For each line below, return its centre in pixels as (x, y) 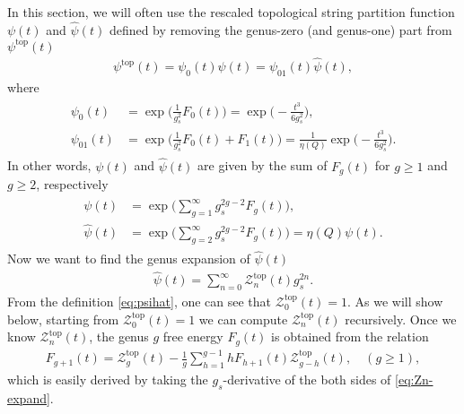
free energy (193, 336)
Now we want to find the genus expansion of (129, 259)
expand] (29, 397)
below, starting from (63, 319)
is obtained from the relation (350, 336)
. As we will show (395, 301)
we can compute (243, 319)
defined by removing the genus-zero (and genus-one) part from (280, 29)
